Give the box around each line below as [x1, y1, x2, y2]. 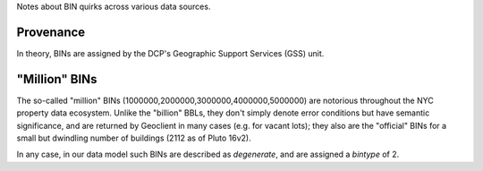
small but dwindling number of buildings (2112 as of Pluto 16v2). [16, 133, 252, 143]
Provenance [16, 24, 86, 39]
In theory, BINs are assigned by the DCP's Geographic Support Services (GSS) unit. [16, 47, 325, 58]
